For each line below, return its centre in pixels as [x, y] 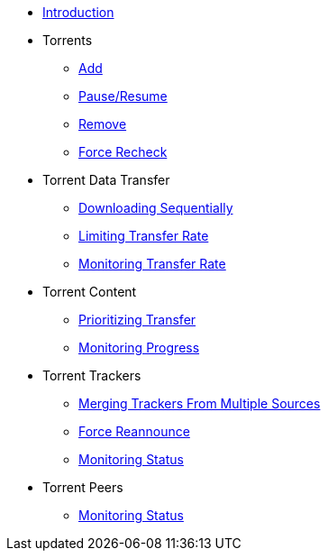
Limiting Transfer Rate [144, 236]
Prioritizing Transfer [137, 320]
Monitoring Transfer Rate [152, 264]
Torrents [68, 40]
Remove [103, 124]
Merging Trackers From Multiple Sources [200, 403]
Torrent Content [90, 292]
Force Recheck [123, 152]
